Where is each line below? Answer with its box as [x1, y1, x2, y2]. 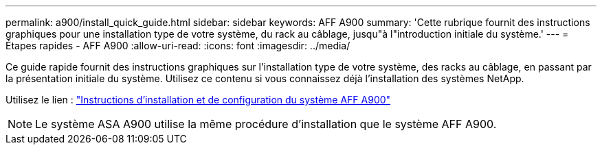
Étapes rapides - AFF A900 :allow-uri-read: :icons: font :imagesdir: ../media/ [5, 40, 350, 51]
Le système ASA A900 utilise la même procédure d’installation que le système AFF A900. [35, 117, 497, 131]
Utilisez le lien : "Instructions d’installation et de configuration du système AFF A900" [5, 94, 391, 105]
